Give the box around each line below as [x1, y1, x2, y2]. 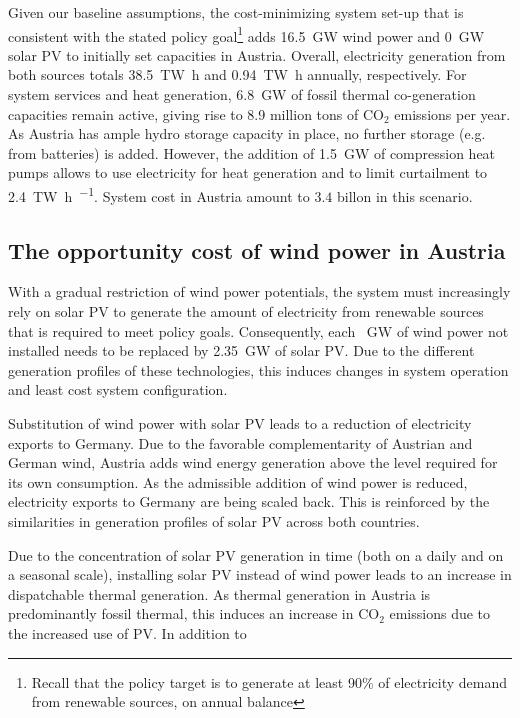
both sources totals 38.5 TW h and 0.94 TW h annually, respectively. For [8, 64, 467, 85]
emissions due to [389, 603, 491, 624]
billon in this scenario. [337, 185, 473, 206]
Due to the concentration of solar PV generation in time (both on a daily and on [8, 544, 504, 565]
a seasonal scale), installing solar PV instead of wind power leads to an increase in [8, 564, 512, 585]
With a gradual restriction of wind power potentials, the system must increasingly [8, 281, 511, 302]
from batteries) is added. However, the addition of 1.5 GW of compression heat [8, 142, 496, 163]
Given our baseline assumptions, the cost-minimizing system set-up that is [8, 2, 464, 22]
